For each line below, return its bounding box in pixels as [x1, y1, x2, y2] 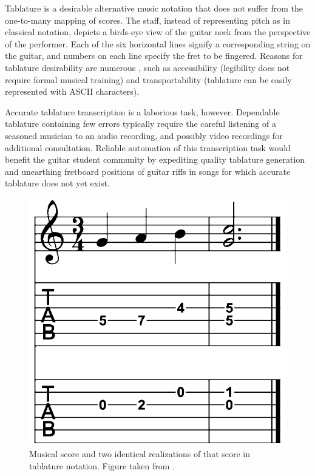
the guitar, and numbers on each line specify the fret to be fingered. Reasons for [5, 49, 303, 62]
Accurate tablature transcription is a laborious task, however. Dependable [5, 105, 280, 118]
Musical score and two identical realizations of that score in [29, 447, 251, 460]
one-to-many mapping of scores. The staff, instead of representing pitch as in [5, 13, 290, 26]
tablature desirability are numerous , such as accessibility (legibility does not [5, 61, 290, 73]
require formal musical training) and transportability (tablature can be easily [5, 73, 292, 86]
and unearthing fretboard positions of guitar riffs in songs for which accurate [5, 165, 291, 177]
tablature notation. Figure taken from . [29, 459, 175, 472]
